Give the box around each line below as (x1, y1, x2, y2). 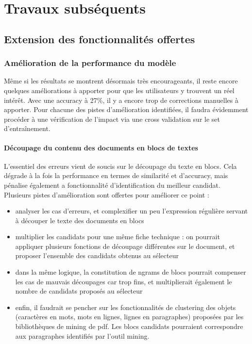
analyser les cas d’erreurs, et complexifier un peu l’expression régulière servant (15, 206, 248, 216)
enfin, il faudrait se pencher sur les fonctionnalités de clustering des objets (15, 302, 236, 312)
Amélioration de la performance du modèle (4, 57, 176, 69)
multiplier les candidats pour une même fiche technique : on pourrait (15, 231, 220, 242)
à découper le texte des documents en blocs (15, 215, 144, 225)
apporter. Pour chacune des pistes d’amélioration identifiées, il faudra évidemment (4, 104, 249, 115)
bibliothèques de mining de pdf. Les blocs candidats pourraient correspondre (15, 321, 243, 331)
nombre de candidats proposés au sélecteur (15, 286, 143, 296)
